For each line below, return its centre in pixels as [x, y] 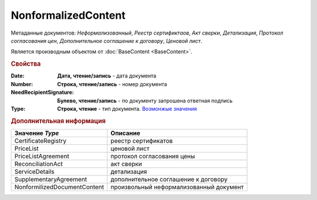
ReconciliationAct [38, 164]
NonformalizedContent [68, 15]
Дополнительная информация [58, 121]
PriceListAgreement [42, 156]
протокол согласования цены [153, 156]
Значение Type [37, 133]
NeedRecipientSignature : [43, 92]
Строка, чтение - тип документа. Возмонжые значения [127, 109]
